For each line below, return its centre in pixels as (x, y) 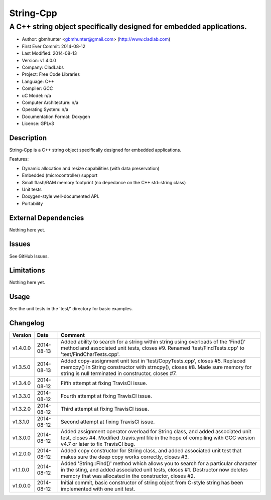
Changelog (27, 323)
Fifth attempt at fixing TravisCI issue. (104, 383)
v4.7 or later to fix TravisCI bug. (98, 444)
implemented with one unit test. (98, 489)
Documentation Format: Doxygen (56, 116)
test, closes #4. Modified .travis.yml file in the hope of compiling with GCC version (158, 438)
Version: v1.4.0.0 (39, 60)
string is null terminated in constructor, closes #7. (119, 373)
